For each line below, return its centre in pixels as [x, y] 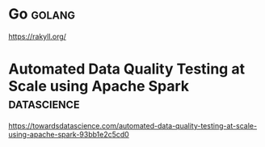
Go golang [42, 14]
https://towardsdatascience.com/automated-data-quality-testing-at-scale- [132, 125]
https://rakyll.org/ [38, 36]
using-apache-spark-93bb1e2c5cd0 [69, 134]
